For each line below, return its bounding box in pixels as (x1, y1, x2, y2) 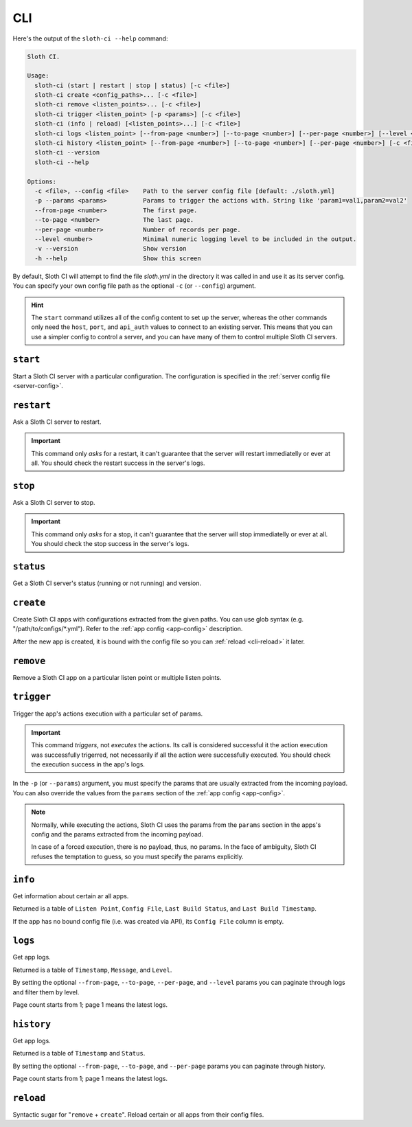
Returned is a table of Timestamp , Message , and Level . (12, 966, 172, 974)
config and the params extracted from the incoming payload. (31, 830, 204, 839)
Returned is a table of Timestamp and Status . (12, 1049, 146, 1058)
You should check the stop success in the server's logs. (31, 540, 190, 548)
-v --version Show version (34, 244, 187, 253)
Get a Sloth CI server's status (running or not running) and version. (12, 579, 202, 587)
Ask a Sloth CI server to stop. (12, 498, 95, 506)
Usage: (27, 72, 49, 80)
